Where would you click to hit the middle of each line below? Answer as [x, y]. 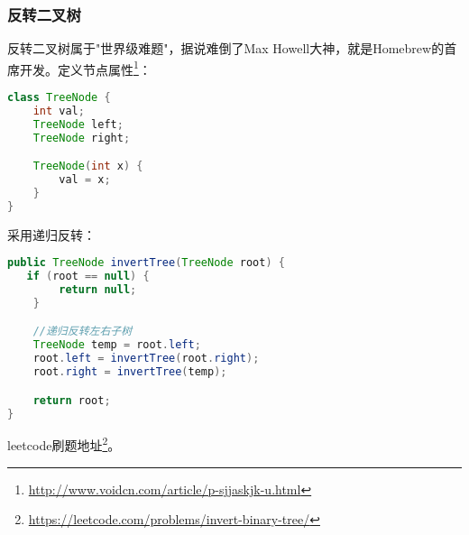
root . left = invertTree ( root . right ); [146, 359]
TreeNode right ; [82, 138]
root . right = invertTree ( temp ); [130, 372]
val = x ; [85, 180]
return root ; [72, 400]
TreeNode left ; [78, 124]
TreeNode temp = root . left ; [117, 345]
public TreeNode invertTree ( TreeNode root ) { [146, 263]
